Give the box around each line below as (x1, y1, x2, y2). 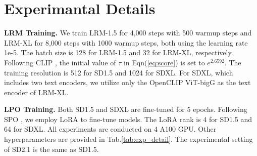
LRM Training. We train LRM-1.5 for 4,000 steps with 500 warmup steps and (4, 27, 252, 38)
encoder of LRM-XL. (4, 87, 69, 97)
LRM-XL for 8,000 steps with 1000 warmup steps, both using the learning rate (4, 37, 248, 48)
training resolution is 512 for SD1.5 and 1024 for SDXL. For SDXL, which (4, 67, 233, 77)
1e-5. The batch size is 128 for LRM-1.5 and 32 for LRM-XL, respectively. (4, 47, 233, 58)
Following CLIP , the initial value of (4, 57, 116, 67)
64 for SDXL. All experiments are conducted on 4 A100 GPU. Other (4, 124, 217, 134)
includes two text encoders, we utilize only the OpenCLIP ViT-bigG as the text (4, 77, 251, 88)
